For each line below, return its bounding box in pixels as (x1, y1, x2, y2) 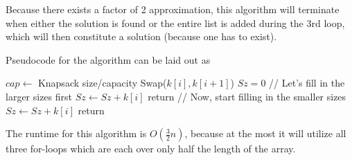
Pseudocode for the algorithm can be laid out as (6, 52, 211, 66)
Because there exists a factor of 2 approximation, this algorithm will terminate (6, 2, 340, 16)
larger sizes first (6, 89, 72, 103)
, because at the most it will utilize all (184, 126, 346, 141)
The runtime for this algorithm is (6, 126, 147, 141)
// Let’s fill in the (269, 75, 345, 90)
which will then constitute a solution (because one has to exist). (6, 29, 277, 44)
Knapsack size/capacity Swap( (37, 75, 167, 90)
